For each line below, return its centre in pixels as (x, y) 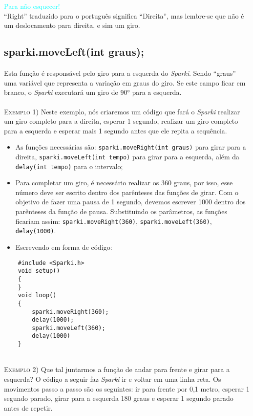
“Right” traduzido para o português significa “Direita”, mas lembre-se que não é (124, 15)
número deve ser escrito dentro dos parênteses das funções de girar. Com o (127, 192)
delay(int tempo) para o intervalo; (69, 166)
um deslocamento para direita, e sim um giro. (72, 25)
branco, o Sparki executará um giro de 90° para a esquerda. (93, 92)
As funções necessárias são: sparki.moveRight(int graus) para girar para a (131, 147)
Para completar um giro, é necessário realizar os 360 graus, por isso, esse (124, 183)
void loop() (37, 296)
